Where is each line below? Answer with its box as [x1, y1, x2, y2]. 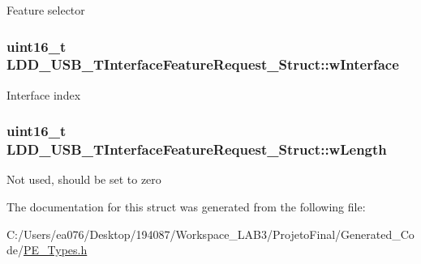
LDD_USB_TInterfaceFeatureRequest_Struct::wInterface [6, 54, 399, 75]
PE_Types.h [24, 241, 88, 258]
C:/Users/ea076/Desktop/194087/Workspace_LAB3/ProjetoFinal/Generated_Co [6, 225, 415, 242]
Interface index [6, 86, 81, 103]
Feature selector [6, 2, 85, 18]
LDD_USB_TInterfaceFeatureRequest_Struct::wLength [6, 139, 387, 160]
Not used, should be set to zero [6, 171, 161, 188]
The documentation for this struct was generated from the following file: [6, 198, 366, 215]
